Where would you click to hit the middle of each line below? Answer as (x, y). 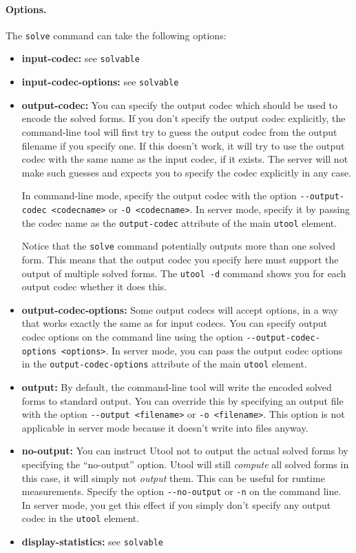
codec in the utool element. (81, 518)
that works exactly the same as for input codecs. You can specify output (175, 323)
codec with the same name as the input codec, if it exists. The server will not (185, 159)
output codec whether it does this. (94, 286)
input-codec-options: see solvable (100, 82)
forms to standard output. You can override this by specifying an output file (182, 400)
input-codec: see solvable (81, 58)
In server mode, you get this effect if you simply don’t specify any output (176, 504)
